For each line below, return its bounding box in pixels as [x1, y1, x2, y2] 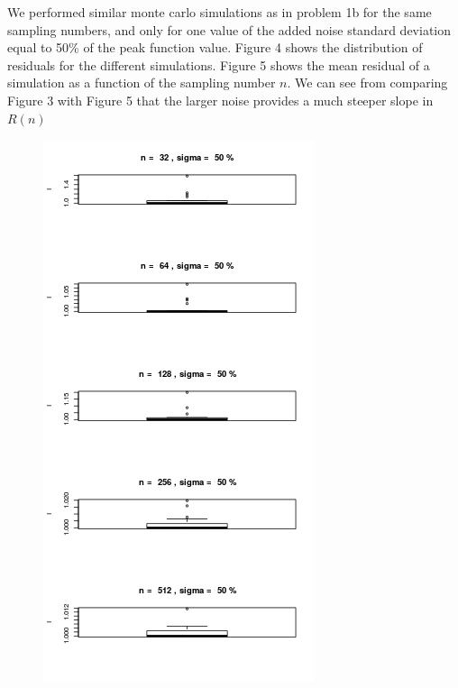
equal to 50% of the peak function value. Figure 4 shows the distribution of [7, 38, 423, 57]
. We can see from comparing [287, 73, 448, 92]
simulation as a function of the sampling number [7, 73, 276, 92]
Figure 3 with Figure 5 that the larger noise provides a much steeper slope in [7, 90, 434, 109]
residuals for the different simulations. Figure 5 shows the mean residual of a [7, 55, 430, 74]
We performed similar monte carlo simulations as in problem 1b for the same [7, 3, 432, 21]
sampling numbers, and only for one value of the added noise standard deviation [7, 20, 452, 39]
